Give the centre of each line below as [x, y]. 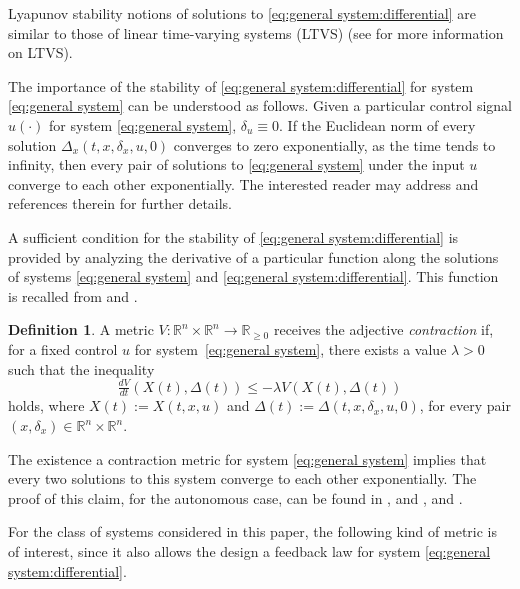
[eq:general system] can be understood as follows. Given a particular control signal [260, 105]
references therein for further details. [120, 203]
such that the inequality [81, 368]
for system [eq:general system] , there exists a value [290, 348]
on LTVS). [40, 52]
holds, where [46, 405]
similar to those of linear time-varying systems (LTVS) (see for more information [256, 32]
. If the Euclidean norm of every [377, 124]
